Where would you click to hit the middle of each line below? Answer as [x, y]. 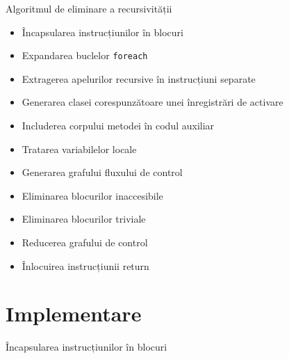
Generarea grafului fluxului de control [102, 172]
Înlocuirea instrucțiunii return [85, 265]
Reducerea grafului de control [85, 242]
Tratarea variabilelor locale [79, 149]
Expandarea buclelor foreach [85, 55]
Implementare [74, 313]
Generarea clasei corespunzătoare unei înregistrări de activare [152, 102]
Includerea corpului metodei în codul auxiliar [118, 126]
